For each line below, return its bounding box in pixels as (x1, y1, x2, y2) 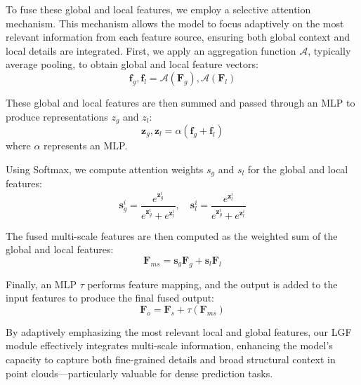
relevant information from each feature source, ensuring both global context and (6, 29, 350, 44)
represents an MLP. (44, 138, 128, 153)
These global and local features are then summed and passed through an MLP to (6, 95, 355, 109)
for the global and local (247, 161, 348, 176)
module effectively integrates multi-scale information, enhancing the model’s (6, 338, 333, 353)
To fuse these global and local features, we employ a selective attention (6, 2, 311, 16)
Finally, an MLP (6, 276, 77, 291)
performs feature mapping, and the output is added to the (87, 276, 338, 291)
